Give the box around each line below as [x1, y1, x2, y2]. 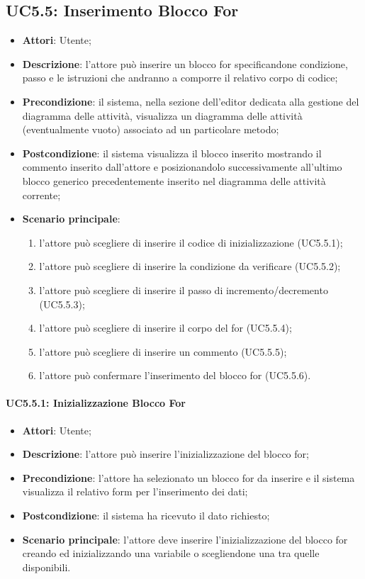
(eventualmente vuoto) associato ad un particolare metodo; [22, 122, 279, 137]
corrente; [22, 187, 61, 202]
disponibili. [22, 559, 71, 574]
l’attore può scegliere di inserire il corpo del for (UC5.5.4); [39, 320, 292, 335]
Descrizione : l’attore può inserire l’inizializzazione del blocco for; [22, 446, 309, 461]
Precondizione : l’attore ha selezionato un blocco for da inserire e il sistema [22, 470, 355, 485]
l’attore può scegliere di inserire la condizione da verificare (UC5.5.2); [39, 259, 341, 274]
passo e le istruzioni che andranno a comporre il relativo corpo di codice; [22, 70, 338, 85]
